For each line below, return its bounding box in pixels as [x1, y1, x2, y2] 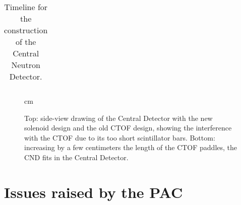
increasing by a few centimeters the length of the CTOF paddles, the [24, 142, 237, 153]
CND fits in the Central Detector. [24, 152, 129, 162]
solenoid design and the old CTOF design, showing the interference [24, 122, 232, 133]
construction [4, 24, 48, 36]
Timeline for [4, 1, 48, 13]
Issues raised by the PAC [4, 181, 183, 202]
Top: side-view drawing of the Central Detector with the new [24, 112, 213, 123]
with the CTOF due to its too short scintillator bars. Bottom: [24, 132, 215, 143]
